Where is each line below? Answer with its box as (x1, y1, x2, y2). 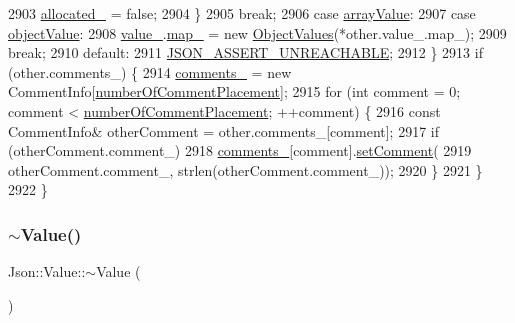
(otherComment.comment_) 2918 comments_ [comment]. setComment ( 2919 (8, 140, 472, 161)
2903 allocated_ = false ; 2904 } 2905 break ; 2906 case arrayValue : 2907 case (8, 3, 476, 23)
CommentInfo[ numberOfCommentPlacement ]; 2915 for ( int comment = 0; (8, 81, 461, 102)
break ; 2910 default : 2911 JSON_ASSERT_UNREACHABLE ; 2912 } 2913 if (8, 42, 483, 63)
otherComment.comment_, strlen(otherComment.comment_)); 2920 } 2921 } (8, 159, 483, 180)
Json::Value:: (8, 261, 86, 282)
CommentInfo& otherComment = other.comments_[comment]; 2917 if (8, 120, 440, 141)
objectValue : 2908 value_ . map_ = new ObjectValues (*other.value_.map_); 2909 (8, 22, 507, 43)
